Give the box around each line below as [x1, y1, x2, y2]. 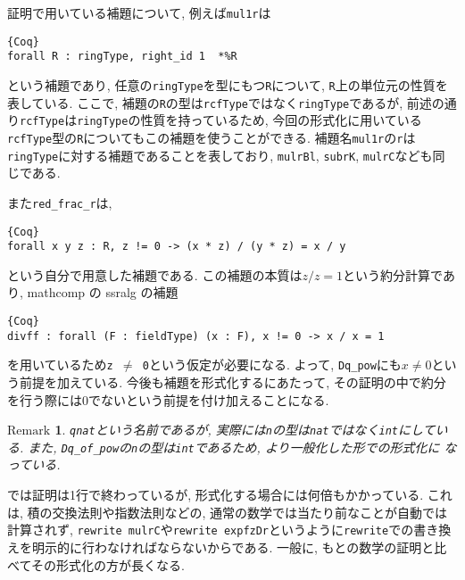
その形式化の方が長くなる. [31, 555, 185, 574]
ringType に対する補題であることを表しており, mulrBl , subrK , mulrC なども [7, 145, 433, 164]
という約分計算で [343, 265, 443, 284]
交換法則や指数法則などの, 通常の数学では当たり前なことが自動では [52, 502, 448, 521]
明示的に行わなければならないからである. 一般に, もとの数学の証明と [31, 537, 435, 556]
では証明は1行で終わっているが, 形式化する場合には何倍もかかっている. [7, 485, 424, 504]
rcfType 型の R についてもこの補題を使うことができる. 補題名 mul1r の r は [7, 128, 416, 146]
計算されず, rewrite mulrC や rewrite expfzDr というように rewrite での [7, 520, 414, 539]
